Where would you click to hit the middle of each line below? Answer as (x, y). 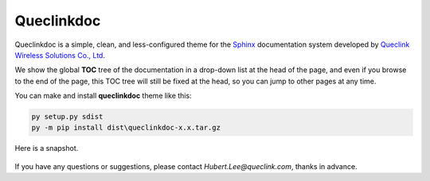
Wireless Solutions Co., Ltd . (60, 55)
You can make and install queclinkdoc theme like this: (103, 96)
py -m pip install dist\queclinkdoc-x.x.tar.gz (126, 128)
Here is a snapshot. (47, 148)
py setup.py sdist (67, 117)
